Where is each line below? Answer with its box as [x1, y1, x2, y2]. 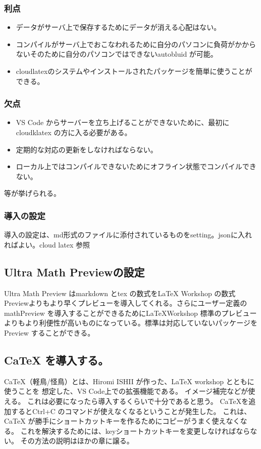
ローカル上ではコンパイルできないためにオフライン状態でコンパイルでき [16, 161, 256, 172]
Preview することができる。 [4, 327, 95, 338]
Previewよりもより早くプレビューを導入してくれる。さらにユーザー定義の [4, 298, 247, 308]
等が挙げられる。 [4, 188, 61, 198]
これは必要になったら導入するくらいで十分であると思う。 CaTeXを [27, 395, 249, 406]
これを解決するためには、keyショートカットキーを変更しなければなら [20, 425, 250, 436]
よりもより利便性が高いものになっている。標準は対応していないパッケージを [4, 317, 258, 328]
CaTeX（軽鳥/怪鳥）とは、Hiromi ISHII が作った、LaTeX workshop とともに [4, 376, 254, 386]
